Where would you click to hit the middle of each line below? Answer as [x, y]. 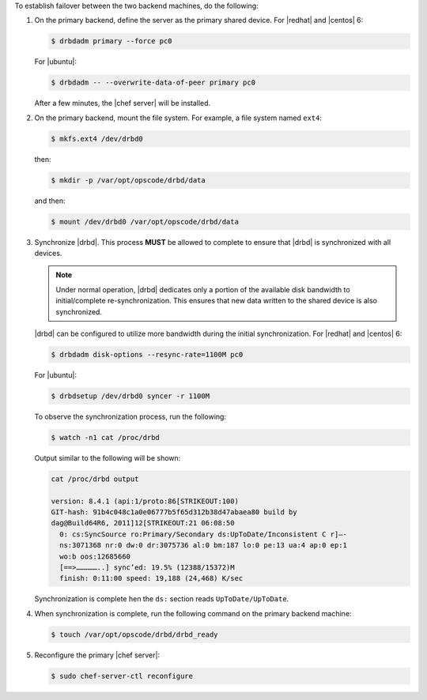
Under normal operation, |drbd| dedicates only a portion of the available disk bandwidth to [203, 289]
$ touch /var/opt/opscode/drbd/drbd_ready [134, 634]
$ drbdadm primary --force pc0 [112, 41]
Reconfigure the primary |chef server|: [97, 655]
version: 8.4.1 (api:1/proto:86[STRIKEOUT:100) [145, 501]
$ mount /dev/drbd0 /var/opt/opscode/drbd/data [145, 222]
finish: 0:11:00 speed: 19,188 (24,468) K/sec [151, 578]
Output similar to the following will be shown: [108, 457]
